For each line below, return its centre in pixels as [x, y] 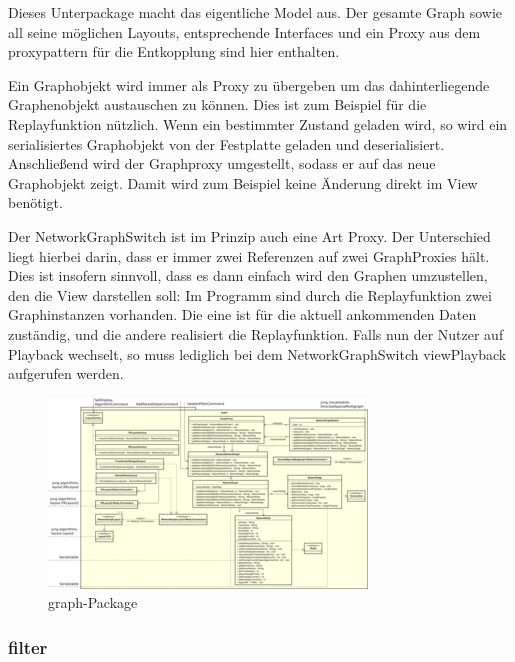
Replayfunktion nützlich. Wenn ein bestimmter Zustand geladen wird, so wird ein [258, 123]
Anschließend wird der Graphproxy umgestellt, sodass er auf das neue [222, 163]
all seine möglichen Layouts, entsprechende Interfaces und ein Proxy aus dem [244, 31]
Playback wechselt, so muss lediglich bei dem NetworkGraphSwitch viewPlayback [257, 353]
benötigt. [35, 202]
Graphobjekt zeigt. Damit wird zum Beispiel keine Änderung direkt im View [243, 182]
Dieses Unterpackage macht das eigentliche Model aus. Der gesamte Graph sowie [255, 12]
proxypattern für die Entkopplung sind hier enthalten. [174, 51]
